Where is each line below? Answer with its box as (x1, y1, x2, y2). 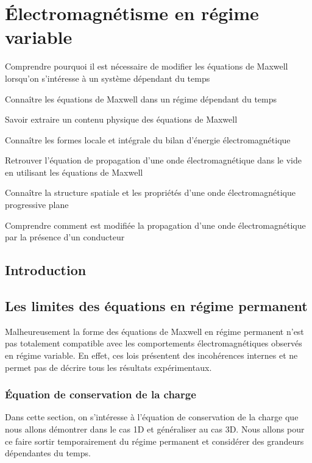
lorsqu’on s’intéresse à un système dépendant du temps (5, 71, 210, 84)
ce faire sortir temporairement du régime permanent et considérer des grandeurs (5, 434, 304, 447)
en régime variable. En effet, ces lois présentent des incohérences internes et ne (5, 349, 298, 362)
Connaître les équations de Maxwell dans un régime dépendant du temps (5, 92, 277, 105)
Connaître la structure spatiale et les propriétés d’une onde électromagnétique (5, 186, 296, 199)
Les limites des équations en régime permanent (5, 296, 308, 315)
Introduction (5, 260, 87, 279)
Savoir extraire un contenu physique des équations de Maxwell (5, 113, 238, 126)
